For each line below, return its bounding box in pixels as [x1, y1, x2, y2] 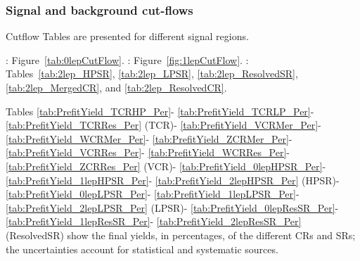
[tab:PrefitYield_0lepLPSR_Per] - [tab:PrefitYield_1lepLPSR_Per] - [6, 186, 300, 201]
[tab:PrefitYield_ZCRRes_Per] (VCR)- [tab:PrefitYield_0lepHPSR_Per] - [6, 158, 326, 173]
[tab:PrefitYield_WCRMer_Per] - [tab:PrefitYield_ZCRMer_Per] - [6, 131, 292, 146]
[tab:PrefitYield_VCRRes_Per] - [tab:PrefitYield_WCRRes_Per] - [6, 145, 290, 160]
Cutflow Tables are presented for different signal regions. [6, 29, 249, 44]
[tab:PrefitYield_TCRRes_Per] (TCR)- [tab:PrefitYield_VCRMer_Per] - [6, 117, 321, 132]
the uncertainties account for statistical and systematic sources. [6, 241, 278, 256]
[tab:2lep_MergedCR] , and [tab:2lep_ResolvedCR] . [6, 80, 227, 94]
